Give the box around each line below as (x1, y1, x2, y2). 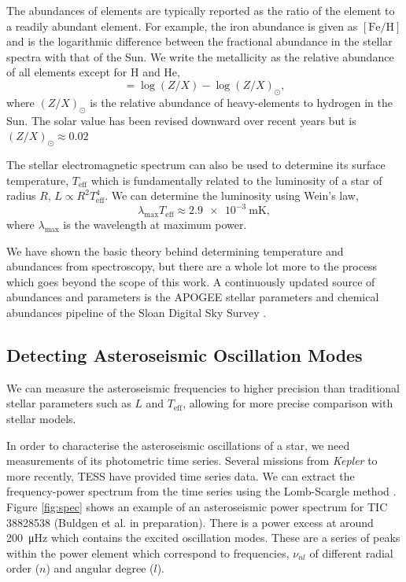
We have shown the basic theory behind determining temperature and (6, 242, 344, 259)
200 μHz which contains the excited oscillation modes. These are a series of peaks (6, 529, 400, 546)
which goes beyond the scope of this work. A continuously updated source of (6, 273, 375, 289)
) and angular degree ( (46, 560, 154, 576)
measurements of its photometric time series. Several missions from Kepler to (6, 452, 378, 469)
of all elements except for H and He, (6, 64, 180, 80)
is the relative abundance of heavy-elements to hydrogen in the (90, 94, 393, 110)
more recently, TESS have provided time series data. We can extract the (6, 467, 355, 484)
